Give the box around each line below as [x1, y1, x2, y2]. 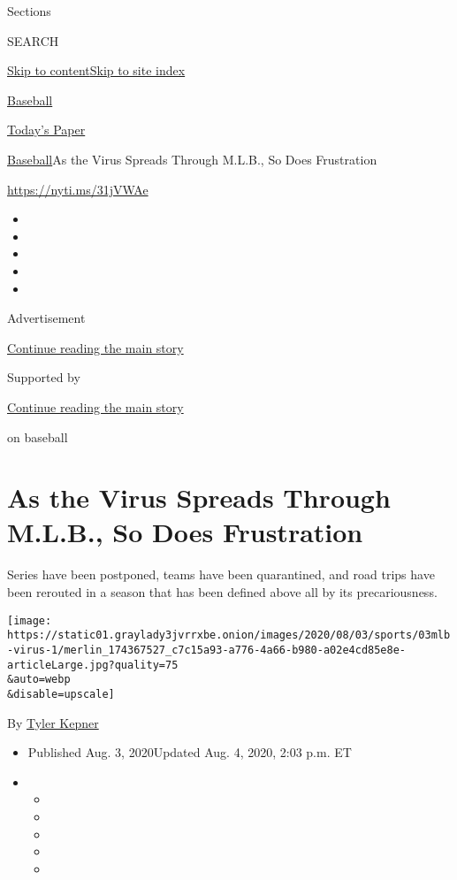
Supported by [7, 368, 80, 386]
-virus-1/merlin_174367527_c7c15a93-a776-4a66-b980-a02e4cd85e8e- [7, 643, 407, 656]
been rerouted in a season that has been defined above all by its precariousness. [7, 583, 438, 601]
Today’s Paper [7, 120, 86, 139]
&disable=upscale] [7, 687, 115, 700]
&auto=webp [7, 673, 71, 686]
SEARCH [7, 31, 59, 50]
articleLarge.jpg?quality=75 [7, 658, 179, 671]
